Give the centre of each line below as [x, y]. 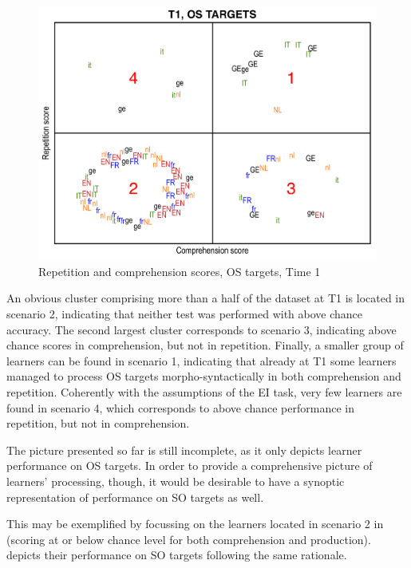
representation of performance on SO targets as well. [135, 497]
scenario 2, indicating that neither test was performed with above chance [185, 314]
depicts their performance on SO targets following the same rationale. [177, 555]
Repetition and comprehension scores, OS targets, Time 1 [180, 271]
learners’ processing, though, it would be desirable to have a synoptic [176, 481]
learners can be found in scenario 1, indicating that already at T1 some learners [202, 360]
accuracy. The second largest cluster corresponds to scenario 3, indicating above [202, 329]
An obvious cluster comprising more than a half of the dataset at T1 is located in [206, 298]
